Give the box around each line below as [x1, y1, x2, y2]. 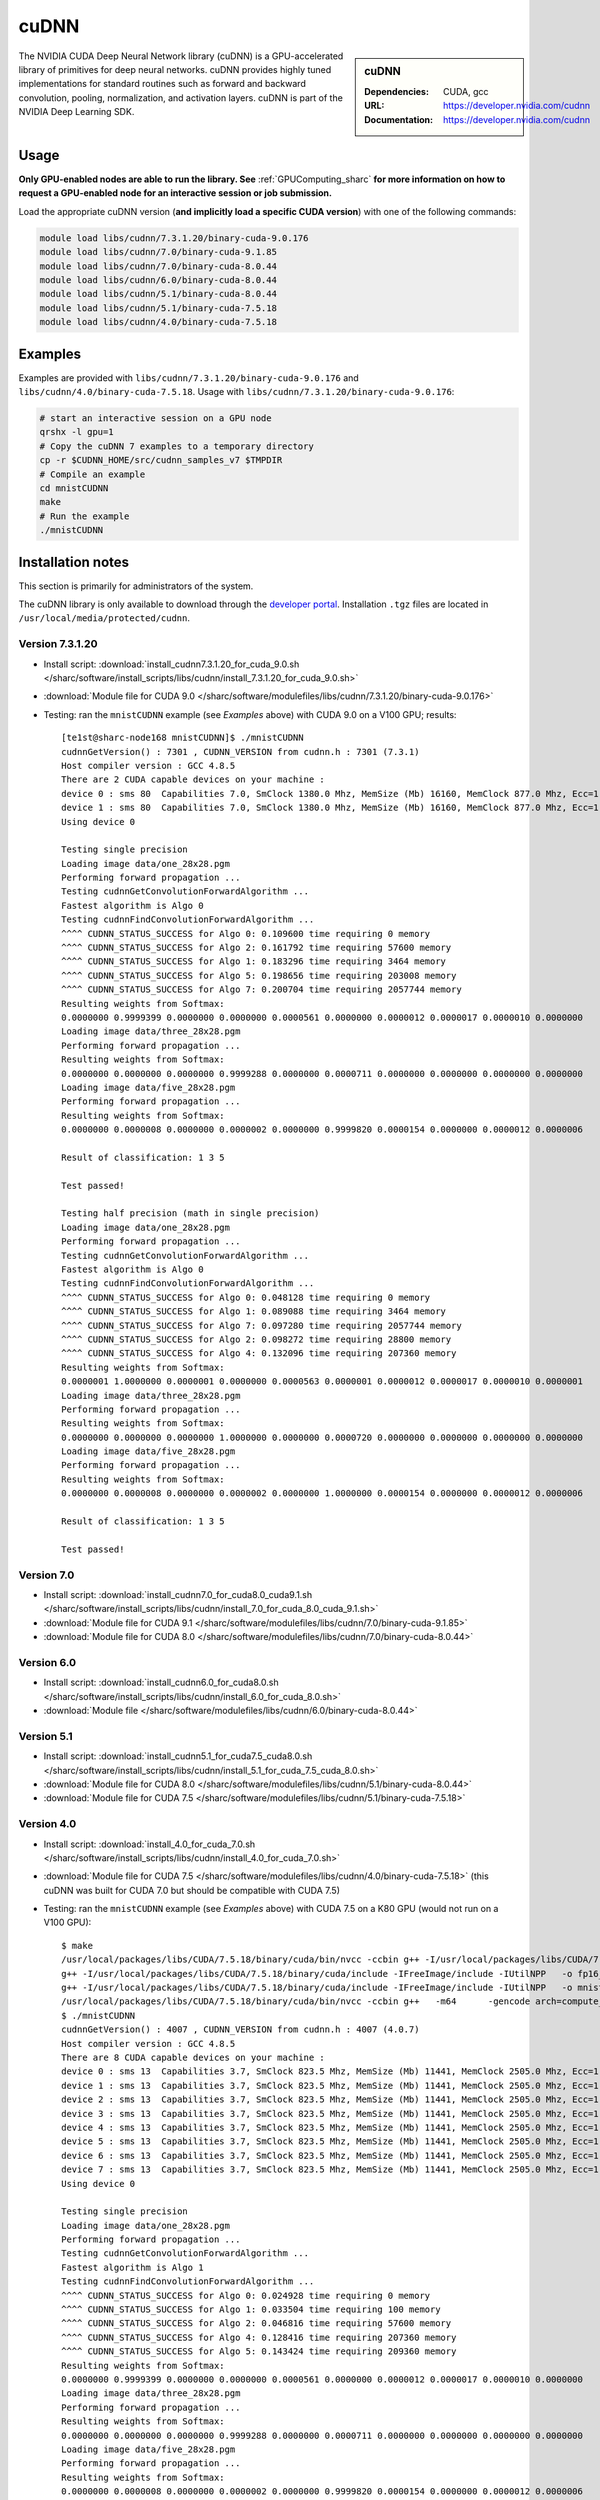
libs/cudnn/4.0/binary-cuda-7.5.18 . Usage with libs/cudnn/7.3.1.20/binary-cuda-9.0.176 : [18, 386, 455, 398]
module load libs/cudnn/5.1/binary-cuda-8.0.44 [39, 288, 277, 300]
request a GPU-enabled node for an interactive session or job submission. [18, 187, 333, 199]
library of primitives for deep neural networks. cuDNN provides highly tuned [18, 63, 332, 75]
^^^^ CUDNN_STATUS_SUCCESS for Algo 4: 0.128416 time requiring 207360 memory [61, 2331, 457, 2343]
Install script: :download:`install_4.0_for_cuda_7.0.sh [43, 1838, 256, 1850]
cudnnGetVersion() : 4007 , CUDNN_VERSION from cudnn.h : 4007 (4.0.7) [61, 2024, 420, 2035]
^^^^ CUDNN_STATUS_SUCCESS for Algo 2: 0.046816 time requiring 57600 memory [61, 2318, 452, 2329]
